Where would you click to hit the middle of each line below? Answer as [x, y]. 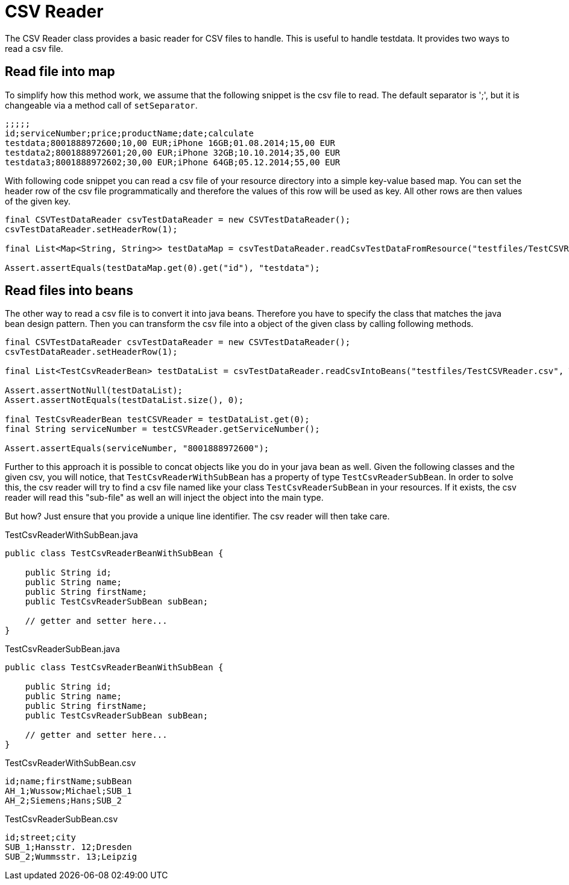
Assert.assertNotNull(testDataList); [94, 391]
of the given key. [38, 201]
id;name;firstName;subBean [68, 782]
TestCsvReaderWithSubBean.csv [71, 763]
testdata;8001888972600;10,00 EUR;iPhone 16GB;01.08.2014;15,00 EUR [170, 143]
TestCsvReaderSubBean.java [62, 649]
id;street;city [41, 838]
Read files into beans [69, 291]
